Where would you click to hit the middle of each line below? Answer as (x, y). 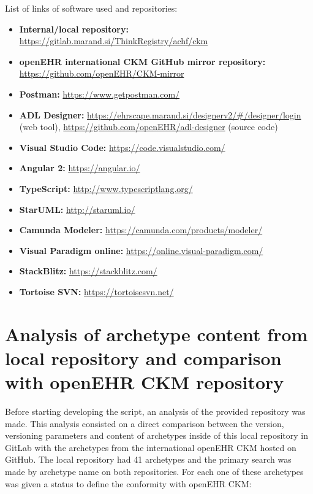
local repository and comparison (143, 357)
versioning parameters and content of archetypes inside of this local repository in (156, 435)
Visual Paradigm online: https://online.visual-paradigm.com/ (141, 250)
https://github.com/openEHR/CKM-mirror (102, 73)
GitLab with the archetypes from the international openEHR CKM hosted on (151, 447)
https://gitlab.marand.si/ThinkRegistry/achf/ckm (114, 41)
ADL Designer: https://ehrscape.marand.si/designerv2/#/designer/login (160, 114)
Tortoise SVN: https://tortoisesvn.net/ (96, 291)
